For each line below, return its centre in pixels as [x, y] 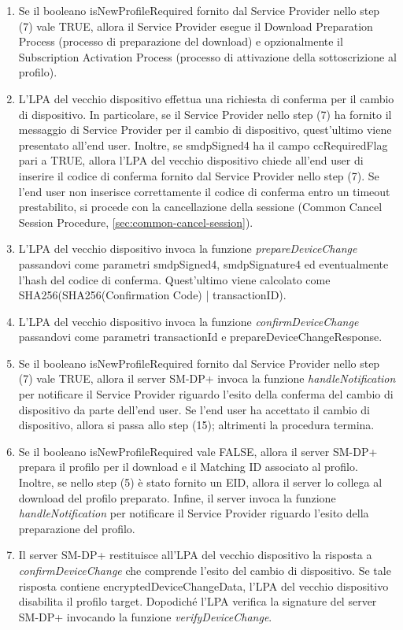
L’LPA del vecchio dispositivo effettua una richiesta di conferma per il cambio [206, 98]
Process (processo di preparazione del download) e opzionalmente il [181, 41]
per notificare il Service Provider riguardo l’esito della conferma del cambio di [206, 394]
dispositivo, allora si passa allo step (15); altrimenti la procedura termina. [196, 425]
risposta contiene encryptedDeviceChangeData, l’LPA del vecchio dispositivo [203, 586]
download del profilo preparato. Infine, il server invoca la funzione [177, 497]
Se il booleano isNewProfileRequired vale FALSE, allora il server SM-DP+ [198, 451]
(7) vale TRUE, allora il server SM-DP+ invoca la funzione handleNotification [207, 378]
